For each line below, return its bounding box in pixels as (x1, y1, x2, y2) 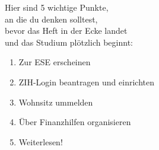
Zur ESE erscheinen (18, 56, 91, 68)
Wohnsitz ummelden (18, 95, 93, 108)
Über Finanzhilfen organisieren (18, 116, 131, 128)
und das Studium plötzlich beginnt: (5, 36, 133, 48)
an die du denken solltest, (5, 12, 98, 25)
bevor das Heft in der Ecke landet (5, 24, 128, 37)
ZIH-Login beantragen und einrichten (18, 75, 154, 88)
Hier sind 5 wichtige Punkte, (5, 1, 109, 13)
